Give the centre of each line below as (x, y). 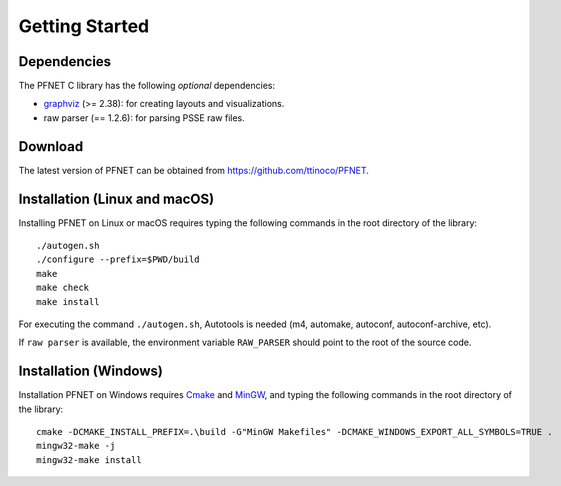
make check (63, 288)
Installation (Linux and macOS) (116, 198)
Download (51, 146)
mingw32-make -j (76, 446)
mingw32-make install (89, 459)
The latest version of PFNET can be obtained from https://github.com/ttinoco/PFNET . (194, 170)
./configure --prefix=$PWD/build (118, 259)
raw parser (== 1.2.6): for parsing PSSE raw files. (144, 117)
